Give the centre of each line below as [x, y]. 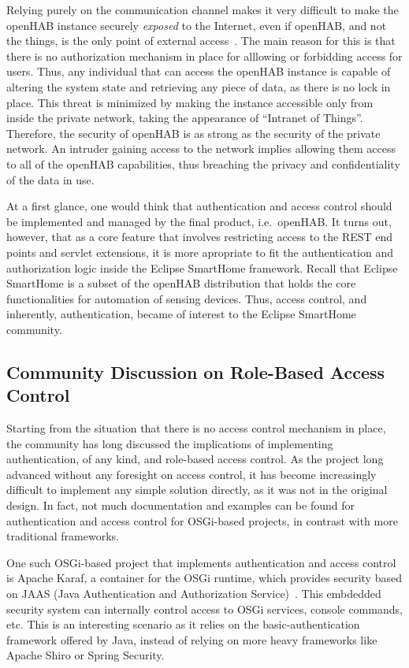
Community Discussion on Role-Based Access [196, 371]
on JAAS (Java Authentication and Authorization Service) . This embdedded [194, 593]
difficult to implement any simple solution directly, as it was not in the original [197, 490]
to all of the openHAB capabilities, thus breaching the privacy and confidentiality [203, 163]
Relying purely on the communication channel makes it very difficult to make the [203, 9]
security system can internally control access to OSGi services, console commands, [204, 609]
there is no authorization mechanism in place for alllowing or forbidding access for [204, 56]
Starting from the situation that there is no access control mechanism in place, [196, 428]
